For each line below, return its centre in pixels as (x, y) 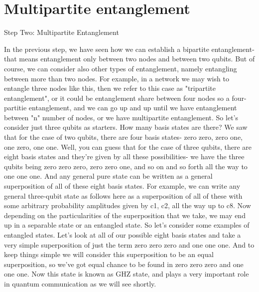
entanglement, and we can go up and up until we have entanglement (133, 108)
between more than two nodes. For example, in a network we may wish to (117, 78)
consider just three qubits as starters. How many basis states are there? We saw (126, 127)
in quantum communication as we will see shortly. (80, 283)
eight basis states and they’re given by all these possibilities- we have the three (124, 156)
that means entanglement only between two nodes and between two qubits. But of (129, 59)
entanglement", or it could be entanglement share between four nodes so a (117, 98)
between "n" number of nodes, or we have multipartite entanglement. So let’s (121, 117)
